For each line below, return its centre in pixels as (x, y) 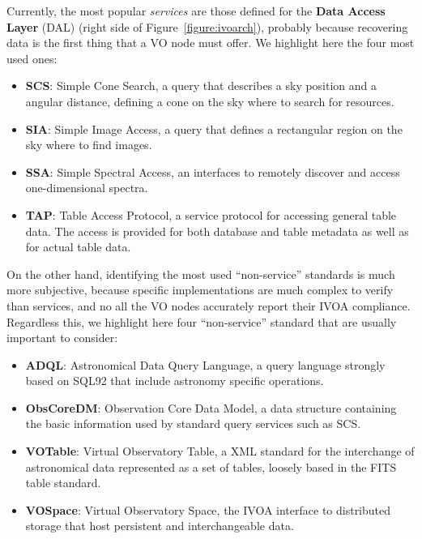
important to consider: (62, 338)
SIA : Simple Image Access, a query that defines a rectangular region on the (214, 128)
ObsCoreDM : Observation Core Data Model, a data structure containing (211, 407)
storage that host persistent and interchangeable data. (160, 526)
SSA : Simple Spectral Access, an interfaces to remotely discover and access (213, 171)
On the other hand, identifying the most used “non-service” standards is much (201, 274)
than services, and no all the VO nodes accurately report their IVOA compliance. (209, 305)
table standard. (63, 483)
